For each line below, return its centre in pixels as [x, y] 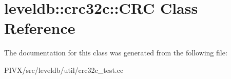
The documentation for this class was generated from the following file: [116, 53]
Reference [40, 28]
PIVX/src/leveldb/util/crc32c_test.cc [64, 70]
